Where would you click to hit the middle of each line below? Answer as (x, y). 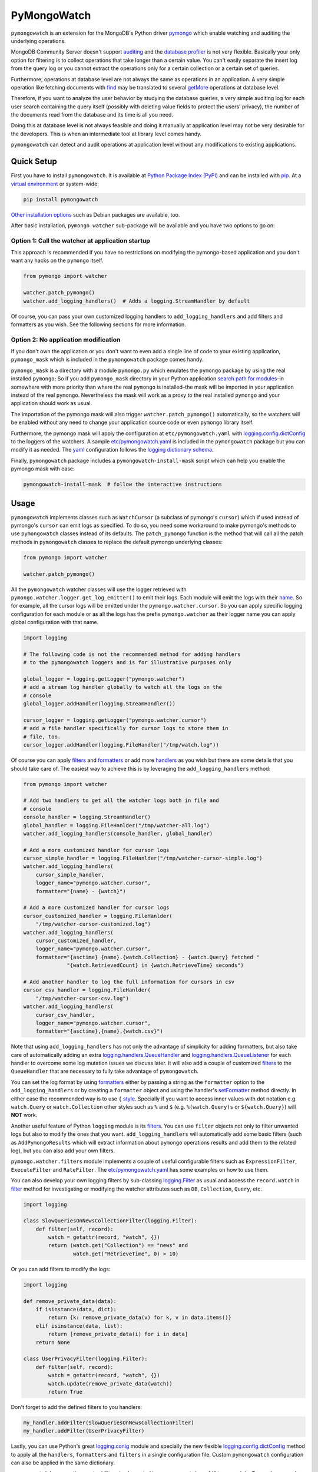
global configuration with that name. (55, 622)
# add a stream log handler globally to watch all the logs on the (123, 687)
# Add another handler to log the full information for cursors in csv (129, 982)
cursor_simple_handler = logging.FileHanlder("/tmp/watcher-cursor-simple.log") (143, 858)
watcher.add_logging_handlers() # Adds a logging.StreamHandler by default (137, 301)
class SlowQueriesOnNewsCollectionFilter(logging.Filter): (110, 1221)
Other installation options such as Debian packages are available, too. (95, 214)
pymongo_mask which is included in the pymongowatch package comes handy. (107, 360)
